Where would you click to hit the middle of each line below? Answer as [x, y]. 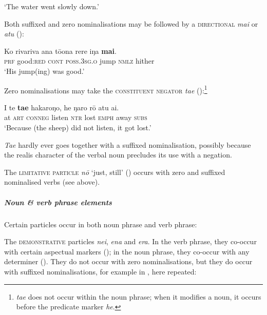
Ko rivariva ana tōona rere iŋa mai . [60, 51]
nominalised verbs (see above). [52, 182]
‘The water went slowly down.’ [52, 6]
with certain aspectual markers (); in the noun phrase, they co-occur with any [127, 251]
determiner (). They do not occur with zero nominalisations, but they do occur [128, 261]
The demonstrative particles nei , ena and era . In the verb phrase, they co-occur [130, 241]
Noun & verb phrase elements [58, 202]
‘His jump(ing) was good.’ [44, 71]
